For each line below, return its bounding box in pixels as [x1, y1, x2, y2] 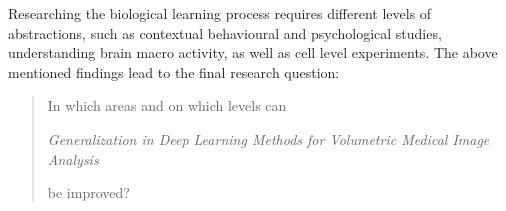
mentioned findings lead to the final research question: [8, 61, 340, 82]
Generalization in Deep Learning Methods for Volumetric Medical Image [47, 128, 490, 149]
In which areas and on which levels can [47, 95, 287, 116]
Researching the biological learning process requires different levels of [8, 3, 432, 23]
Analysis [47, 148, 99, 169]
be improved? [47, 182, 130, 203]
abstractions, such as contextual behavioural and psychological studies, [8, 22, 442, 43]
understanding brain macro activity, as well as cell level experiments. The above [8, 42, 498, 63]
